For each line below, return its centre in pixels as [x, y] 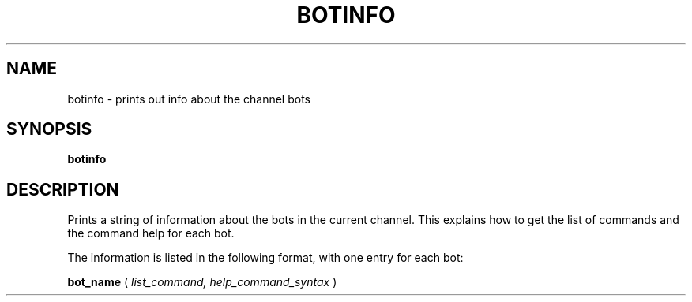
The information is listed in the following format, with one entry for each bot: [265, 258]
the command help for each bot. [151, 233]
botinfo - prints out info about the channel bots [189, 99]
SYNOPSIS [49, 129]
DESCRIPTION [63, 189]
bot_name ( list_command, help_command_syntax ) [202, 282]
